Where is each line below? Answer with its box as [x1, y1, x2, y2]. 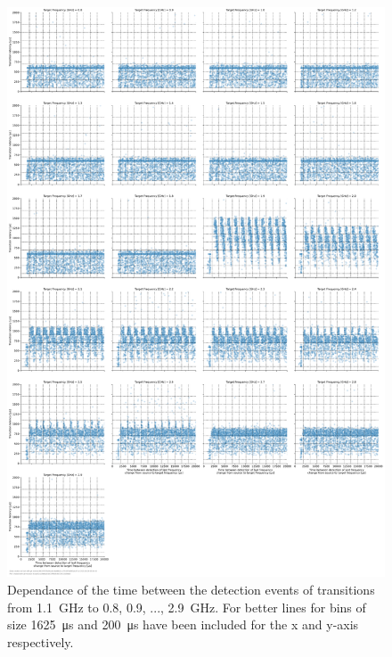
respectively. [7, 632, 74, 651]
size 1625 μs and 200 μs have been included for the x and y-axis [7, 615, 359, 634]
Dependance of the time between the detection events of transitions [7, 580, 375, 599]
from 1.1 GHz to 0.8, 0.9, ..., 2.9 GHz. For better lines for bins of [7, 597, 366, 616]
